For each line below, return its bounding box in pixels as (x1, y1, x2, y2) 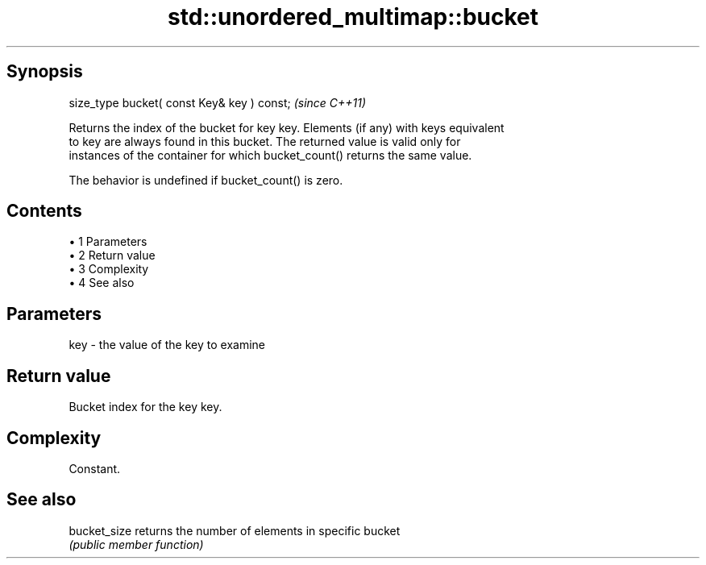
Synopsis (6, 61, 83, 82)
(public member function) (69, 537, 204, 551)
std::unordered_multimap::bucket (167, 3, 539, 31)
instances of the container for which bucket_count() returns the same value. (69, 147, 472, 162)
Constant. (69, 461, 121, 476)
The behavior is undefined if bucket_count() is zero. (69, 172, 343, 187)
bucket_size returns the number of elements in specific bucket (69, 523, 401, 538)
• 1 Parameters (69, 235, 147, 249)
